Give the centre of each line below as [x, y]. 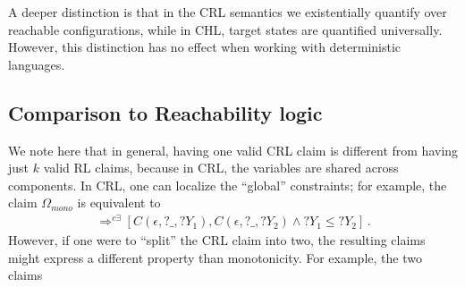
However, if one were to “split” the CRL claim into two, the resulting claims [217, 240]
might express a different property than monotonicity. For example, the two [215, 257]
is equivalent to [119, 203]
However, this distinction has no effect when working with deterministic [205, 47]
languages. [37, 64]
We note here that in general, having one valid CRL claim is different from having [233, 150]
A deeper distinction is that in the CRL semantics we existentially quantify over [228, 12]
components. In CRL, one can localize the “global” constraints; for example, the [228, 185]
